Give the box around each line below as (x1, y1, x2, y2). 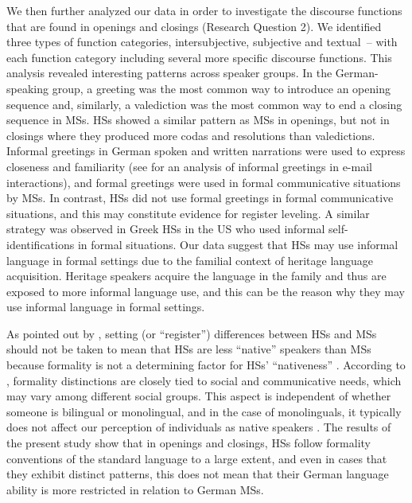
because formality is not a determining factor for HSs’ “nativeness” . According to (6, 357, 406, 373)
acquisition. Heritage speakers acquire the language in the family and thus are (6, 267, 387, 284)
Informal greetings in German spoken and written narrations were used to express (6, 142, 406, 159)
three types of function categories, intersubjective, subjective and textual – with (6, 33, 398, 50)
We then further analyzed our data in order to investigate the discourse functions (6, 2, 402, 18)
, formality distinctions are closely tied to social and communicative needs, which (6, 372, 402, 388)
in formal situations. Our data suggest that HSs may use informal (77, 236, 398, 252)
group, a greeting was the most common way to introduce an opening (52, 80, 391, 96)
